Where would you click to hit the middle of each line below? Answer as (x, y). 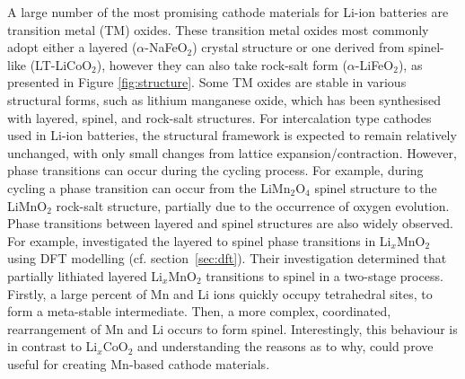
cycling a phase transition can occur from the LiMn (149, 187)
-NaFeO (166, 47)
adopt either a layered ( (72, 47)
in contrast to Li (53, 346)
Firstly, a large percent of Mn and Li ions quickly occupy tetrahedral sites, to (220, 293)
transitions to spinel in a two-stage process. (325, 275)
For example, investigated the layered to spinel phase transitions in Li (199, 240)
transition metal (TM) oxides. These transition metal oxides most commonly (218, 29)
